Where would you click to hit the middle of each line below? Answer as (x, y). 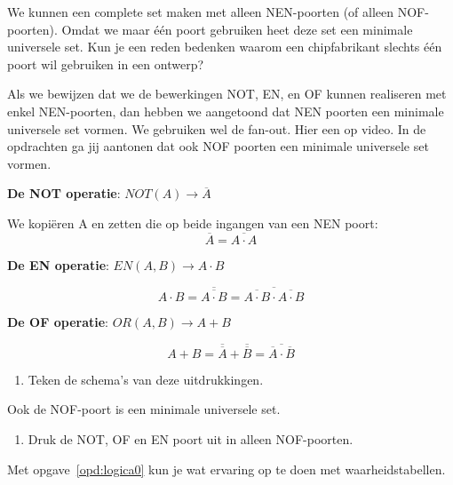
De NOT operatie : (64, 193)
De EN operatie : (58, 264)
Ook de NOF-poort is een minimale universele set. (144, 409)
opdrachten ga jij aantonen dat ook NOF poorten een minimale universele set (218, 146)
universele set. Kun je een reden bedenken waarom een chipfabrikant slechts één (225, 47)
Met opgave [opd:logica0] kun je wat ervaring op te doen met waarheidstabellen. (226, 469)
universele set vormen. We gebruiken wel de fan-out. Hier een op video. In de (217, 128)
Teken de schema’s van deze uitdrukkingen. (146, 379)
